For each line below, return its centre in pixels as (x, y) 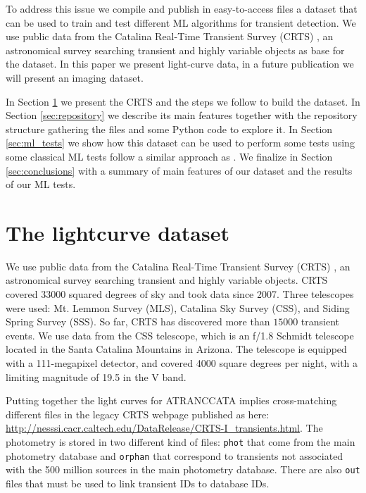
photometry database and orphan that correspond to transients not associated (175, 455)
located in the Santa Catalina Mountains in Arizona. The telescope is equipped (176, 349)
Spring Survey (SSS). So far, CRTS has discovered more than (138, 322)
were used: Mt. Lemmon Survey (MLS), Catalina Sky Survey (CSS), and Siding (178, 307)
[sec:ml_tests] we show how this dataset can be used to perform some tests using (180, 143)
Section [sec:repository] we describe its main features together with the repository (182, 115)
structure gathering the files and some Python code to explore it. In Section (169, 129)
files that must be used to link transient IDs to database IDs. (138, 483)
